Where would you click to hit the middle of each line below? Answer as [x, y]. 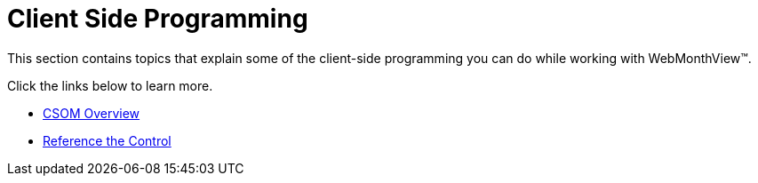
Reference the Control [107, 140]
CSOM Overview [92, 113]
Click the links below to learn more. [110, 85]
